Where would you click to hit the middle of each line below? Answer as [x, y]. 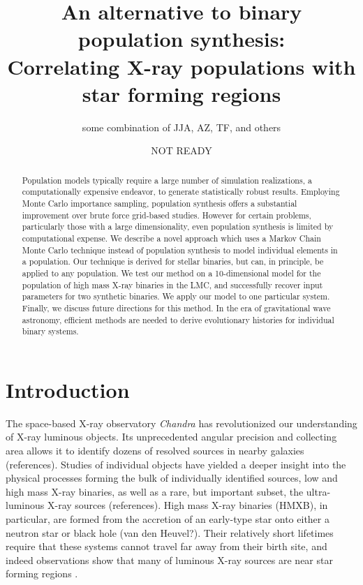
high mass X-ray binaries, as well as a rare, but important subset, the [155, 491]
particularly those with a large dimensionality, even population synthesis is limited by [178, 227]
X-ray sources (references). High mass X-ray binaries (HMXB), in [187, 505]
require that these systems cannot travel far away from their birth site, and [166, 546]
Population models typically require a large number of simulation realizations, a [167, 180]
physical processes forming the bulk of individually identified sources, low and [172, 478]
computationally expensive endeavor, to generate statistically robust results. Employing [181, 192]
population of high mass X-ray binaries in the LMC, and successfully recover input [172, 284]
